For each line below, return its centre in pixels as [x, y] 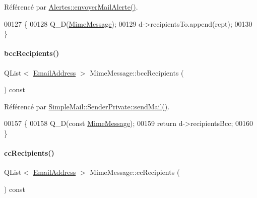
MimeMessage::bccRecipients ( [137, 72]
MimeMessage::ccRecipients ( [135, 172]
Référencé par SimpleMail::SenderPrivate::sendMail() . [87, 106]
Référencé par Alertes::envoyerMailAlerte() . [71, 7]
